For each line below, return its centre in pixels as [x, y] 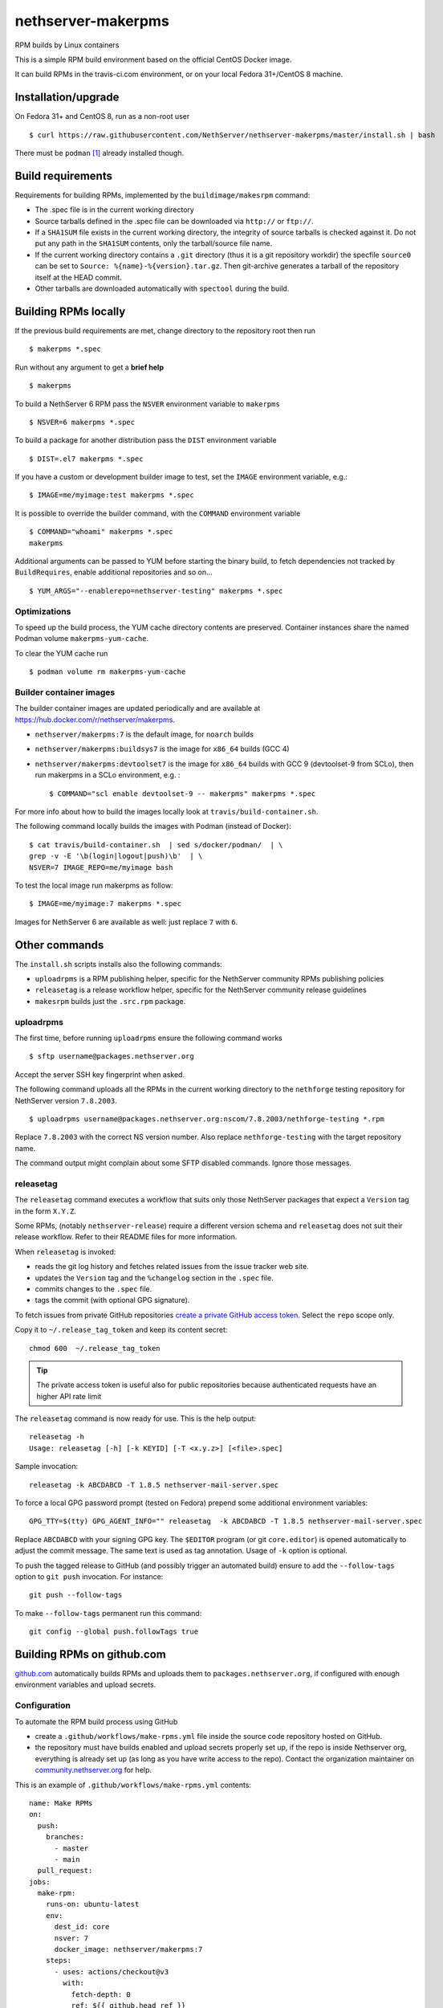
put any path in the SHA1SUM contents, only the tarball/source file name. [154, 243]
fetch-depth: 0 [101, 1994]
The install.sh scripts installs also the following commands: [118, 964]
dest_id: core [82, 1927]
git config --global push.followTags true [114, 1632]
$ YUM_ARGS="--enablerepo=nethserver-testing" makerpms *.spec [156, 591]
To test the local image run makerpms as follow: [94, 885]
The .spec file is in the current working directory [114, 210]
